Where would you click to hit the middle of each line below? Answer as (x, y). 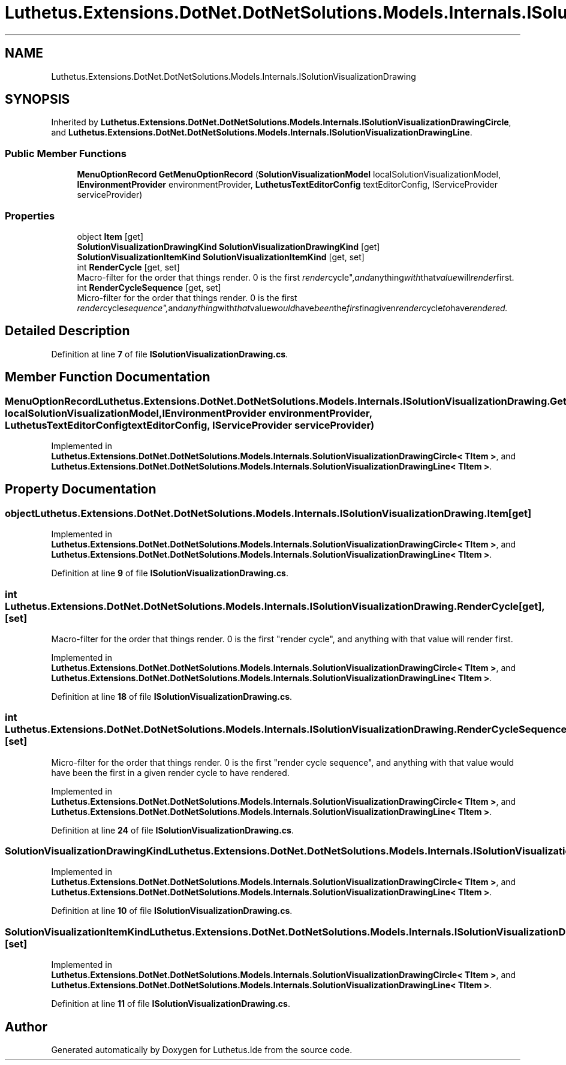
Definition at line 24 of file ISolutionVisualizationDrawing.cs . (172, 830)
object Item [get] (110, 236)
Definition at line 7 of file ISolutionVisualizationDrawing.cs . (170, 354)
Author (26, 1027)
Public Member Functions (66, 153)
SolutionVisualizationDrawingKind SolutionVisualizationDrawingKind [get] (228, 246)
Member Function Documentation (108, 377)
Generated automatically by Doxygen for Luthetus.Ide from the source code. (202, 1050)
